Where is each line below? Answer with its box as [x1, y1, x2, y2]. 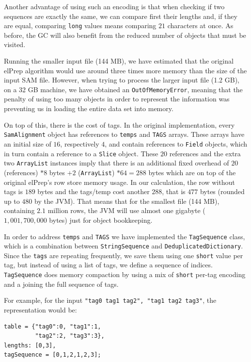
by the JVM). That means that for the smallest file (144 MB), [34, 196, 220, 206]
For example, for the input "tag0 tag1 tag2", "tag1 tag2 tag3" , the [4, 295, 217, 305]
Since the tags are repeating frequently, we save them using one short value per [4, 250, 243, 260]
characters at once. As [167, 20, 234, 31]
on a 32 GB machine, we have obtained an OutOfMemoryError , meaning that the [4, 84, 243, 94]
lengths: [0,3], [4, 342, 56, 349]
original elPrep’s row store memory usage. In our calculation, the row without [4, 177, 235, 187]
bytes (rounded [200, 186, 245, 197]
